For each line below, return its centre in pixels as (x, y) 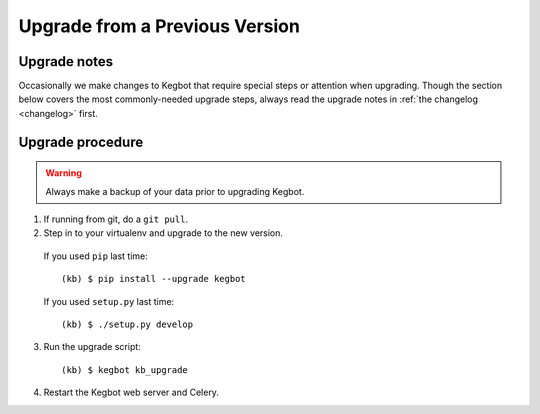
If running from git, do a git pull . (116, 219)
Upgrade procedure (81, 141)
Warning (63, 173)
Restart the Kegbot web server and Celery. (131, 392)
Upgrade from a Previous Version (159, 26)
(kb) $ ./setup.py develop (127, 324)
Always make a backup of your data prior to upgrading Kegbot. (175, 191)
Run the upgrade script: (92, 347)
